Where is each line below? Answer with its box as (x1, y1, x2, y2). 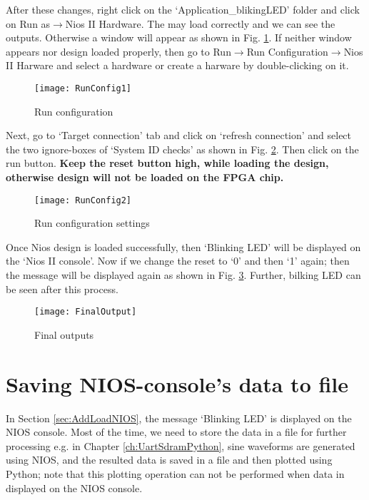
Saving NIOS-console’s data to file (6, 369, 349, 398)
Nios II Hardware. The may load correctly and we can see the (65, 16, 335, 31)
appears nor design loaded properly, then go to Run (6, 44, 231, 58)
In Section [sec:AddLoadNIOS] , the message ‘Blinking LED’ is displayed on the (6, 410, 352, 425)
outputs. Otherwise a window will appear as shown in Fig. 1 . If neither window (6, 30, 352, 45)
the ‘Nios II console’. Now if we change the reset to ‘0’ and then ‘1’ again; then (6, 253, 350, 268)
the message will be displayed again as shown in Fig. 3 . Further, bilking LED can (6, 267, 361, 282)
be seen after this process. (6, 281, 118, 296)
